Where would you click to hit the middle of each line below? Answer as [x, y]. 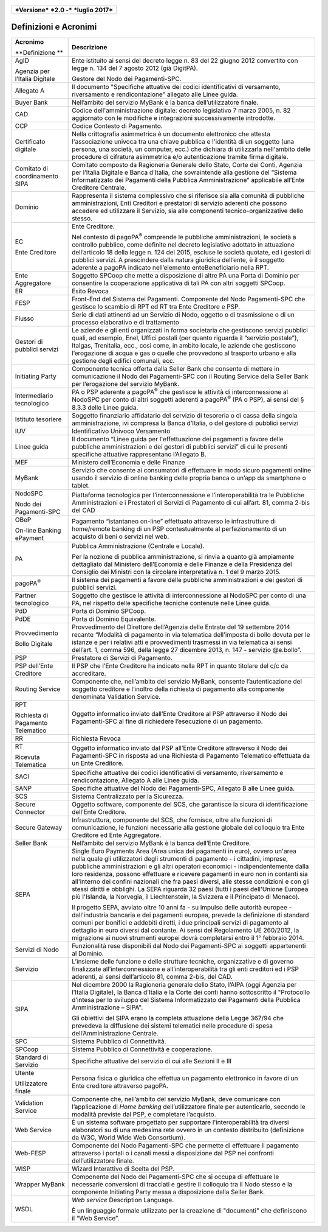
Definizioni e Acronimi [54, 27]
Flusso [24, 318]
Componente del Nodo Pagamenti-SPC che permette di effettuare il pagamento [185, 1146]
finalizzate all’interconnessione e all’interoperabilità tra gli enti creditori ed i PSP [185, 969]
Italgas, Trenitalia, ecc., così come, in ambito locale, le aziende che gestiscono [184, 345]
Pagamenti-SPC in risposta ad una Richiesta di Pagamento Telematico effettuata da [191, 755]
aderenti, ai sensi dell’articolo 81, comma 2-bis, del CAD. [152, 976]
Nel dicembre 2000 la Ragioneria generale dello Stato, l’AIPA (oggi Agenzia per [184, 984]
